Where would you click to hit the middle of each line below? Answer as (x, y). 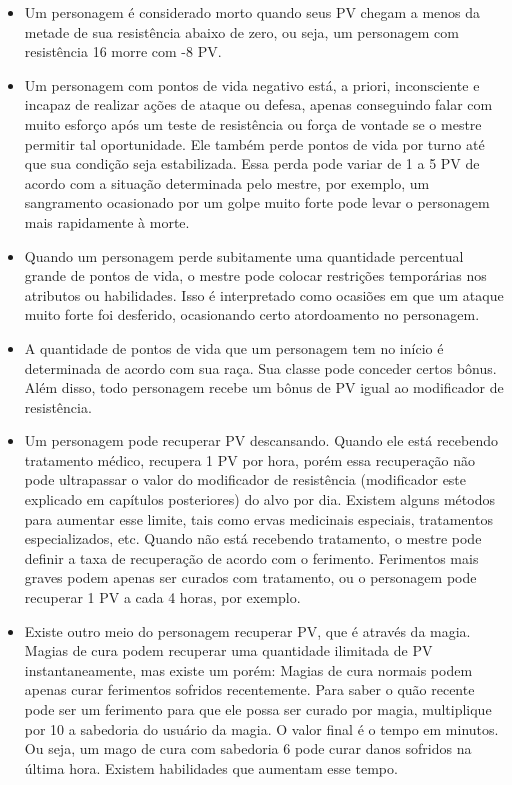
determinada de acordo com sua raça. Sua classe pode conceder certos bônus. (260, 367)
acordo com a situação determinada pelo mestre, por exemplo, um (227, 182)
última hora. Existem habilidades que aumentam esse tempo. (211, 767)
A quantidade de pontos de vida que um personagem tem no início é (234, 347)
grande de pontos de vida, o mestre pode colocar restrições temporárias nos (255, 275)
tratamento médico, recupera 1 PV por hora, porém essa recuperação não (249, 459)
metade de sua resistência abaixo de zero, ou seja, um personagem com (241, 31)
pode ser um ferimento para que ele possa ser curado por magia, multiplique (258, 709)
